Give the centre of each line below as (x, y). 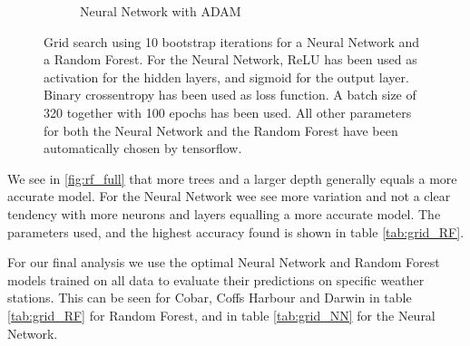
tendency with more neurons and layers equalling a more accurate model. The (224, 213)
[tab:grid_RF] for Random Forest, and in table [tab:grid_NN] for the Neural (221, 315)
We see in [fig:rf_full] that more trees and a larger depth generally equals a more (232, 178)
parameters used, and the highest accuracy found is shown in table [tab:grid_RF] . (236, 231)
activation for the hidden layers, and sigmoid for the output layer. (226, 77)
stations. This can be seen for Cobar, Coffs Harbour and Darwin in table (210, 298)
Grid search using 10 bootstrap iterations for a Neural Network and (232, 41)
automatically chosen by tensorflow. (143, 148)
